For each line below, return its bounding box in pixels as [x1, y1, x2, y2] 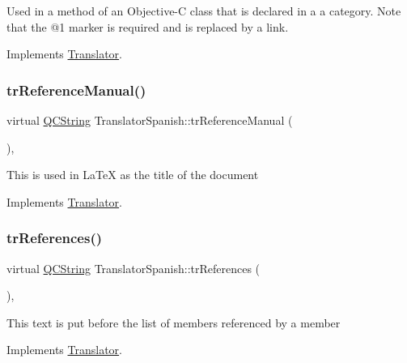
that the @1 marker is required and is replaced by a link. [6, 18, 289, 35]
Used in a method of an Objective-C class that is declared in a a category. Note [6, 2, 401, 19]
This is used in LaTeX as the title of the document [6, 166, 259, 183]
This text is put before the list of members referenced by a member [6, 314, 341, 331]
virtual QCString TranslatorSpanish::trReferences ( [6, 259, 261, 276]
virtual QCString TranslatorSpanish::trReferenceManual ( [6, 112, 293, 128]
